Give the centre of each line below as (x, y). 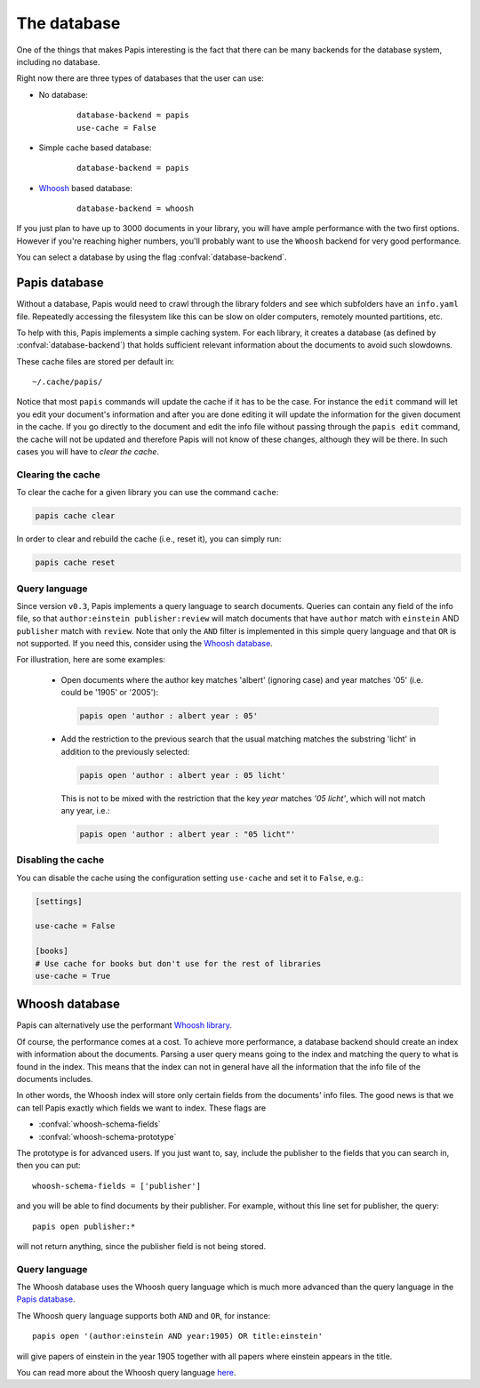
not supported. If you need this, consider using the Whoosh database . (144, 644)
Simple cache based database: (95, 148)
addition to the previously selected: (125, 751)
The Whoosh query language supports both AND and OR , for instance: (144, 1315)
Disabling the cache (60, 860)
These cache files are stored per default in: (96, 361)
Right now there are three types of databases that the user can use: (140, 78)
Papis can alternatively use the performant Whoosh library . (124, 1025)
